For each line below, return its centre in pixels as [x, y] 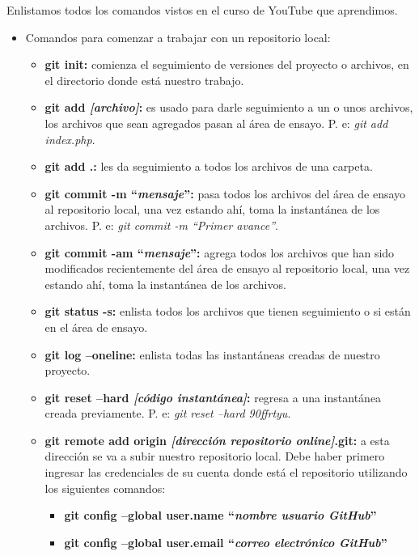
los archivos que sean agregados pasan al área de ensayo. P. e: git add [216, 123]
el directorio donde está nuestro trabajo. [144, 80]
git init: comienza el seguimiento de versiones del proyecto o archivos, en [227, 64]
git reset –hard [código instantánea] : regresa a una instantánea [213, 397]
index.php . [70, 139]
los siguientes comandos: [105, 488]
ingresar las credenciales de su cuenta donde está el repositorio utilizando [226, 472]
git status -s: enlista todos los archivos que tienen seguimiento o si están [228, 311]
